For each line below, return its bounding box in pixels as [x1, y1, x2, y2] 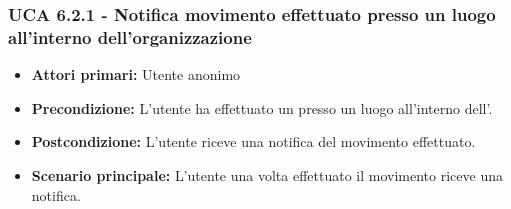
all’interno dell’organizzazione [8, 24, 252, 49]
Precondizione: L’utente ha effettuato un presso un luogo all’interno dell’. [31, 97, 493, 118]
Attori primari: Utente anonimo [31, 64, 241, 85]
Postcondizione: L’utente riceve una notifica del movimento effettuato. [31, 131, 476, 152]
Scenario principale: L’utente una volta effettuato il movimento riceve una [31, 164, 503, 185]
